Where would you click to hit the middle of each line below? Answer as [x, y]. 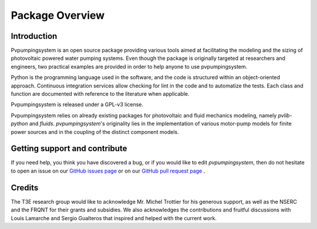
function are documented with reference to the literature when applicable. [100, 94]
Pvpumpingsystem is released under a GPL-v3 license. [77, 105]
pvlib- [285, 115]
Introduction [34, 36]
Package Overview [58, 15]
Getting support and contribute [69, 149]
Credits [25, 188]
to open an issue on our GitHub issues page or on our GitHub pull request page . [108, 171]
